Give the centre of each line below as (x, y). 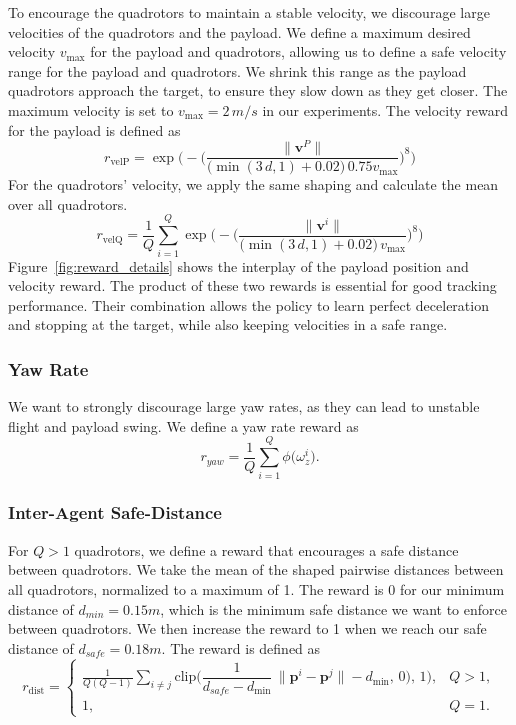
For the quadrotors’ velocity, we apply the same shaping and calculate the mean (253, 184)
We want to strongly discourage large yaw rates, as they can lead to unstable (244, 406)
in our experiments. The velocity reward (385, 109)
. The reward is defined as (241, 647)
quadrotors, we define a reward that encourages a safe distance (266, 549)
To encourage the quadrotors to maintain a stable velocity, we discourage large (249, 12)
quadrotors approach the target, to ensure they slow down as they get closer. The (258, 90)
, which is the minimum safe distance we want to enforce (333, 608)
